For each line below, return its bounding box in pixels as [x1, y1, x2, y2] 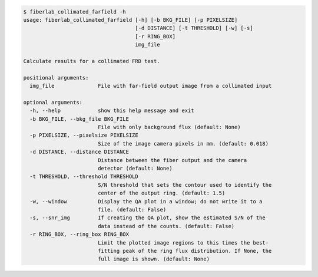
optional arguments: [23, 99, 82, 105]
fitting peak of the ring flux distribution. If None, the [97, 248, 272, 254]
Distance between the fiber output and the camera [97, 157, 247, 163]
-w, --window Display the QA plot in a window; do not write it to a [29, 198, 263, 205]
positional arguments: [23, 74, 89, 81]
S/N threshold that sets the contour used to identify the [97, 182, 272, 188]
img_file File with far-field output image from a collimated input [29, 83, 272, 90]
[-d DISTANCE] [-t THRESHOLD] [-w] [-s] [135, 25, 253, 32]
